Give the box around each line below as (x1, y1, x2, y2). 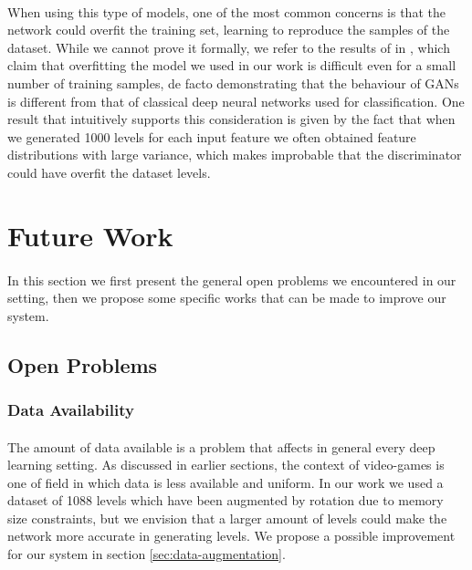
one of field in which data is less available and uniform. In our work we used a (7, 472, 444, 492)
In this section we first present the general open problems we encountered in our (7, 270, 456, 289)
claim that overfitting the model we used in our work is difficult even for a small (7, 56, 456, 75)
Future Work (7, 216, 173, 254)
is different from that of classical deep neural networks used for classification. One (7, 91, 465, 110)
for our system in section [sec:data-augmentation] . (7, 544, 286, 564)
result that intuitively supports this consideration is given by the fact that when (7, 109, 456, 129)
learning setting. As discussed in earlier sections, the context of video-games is (7, 455, 445, 474)
